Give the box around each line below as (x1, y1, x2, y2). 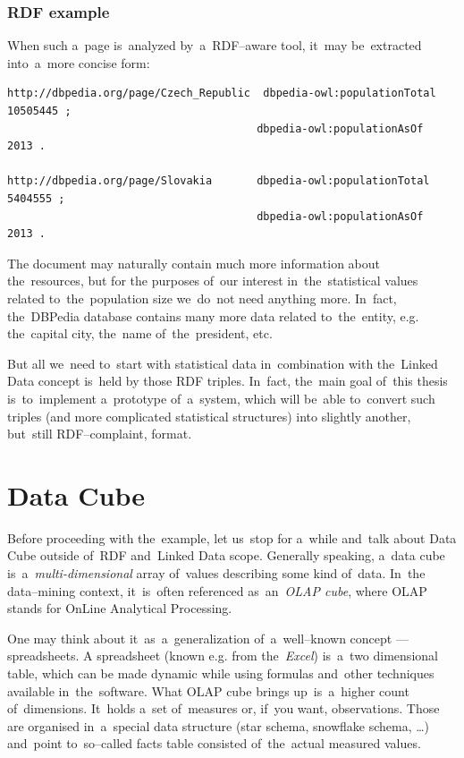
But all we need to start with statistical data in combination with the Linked (7, 353, 438, 372)
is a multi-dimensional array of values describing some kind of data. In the (7, 564, 426, 582)
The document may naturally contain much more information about (7, 253, 381, 272)
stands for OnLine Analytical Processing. (7, 599, 232, 617)
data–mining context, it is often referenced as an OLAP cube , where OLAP (7, 581, 427, 600)
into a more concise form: (7, 53, 150, 72)
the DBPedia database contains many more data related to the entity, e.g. (7, 306, 419, 325)
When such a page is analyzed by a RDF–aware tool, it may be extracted (7, 36, 422, 55)
